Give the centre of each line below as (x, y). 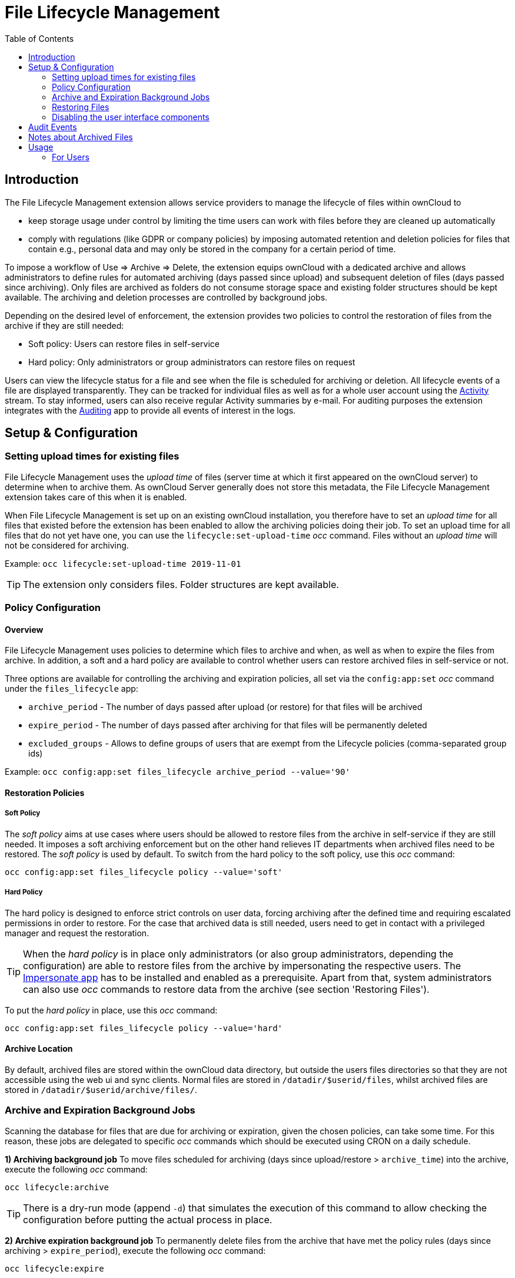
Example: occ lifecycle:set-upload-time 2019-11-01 (123, 563)
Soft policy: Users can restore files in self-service (124, 344)
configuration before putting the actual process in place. (148, 1219)
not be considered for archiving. (67, 545)
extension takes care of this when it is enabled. (96, 497)
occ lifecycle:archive (57, 1187)
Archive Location (39, 1049)
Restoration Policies (45, 793)
